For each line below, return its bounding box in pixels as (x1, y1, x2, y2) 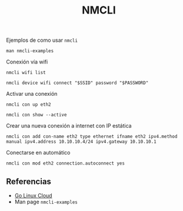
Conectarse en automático (6, 149, 71, 156)
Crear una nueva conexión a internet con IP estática (6, 122, 132, 129)
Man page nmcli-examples (14, 198, 78, 205)
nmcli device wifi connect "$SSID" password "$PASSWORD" (6, 80, 149, 86)
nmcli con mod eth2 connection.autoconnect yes (6, 160, 125, 166)
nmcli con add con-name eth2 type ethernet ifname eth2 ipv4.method (6, 133, 178, 140)
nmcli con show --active (6, 112, 67, 118)
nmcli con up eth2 (6, 102, 51, 108)
